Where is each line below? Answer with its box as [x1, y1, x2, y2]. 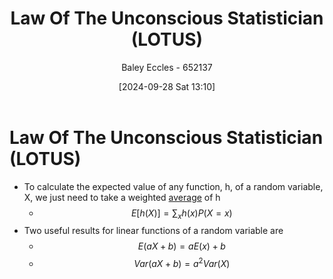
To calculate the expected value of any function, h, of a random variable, [23, 180, 324, 192]
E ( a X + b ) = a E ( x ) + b [137, 240, 226, 252]
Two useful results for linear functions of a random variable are [23, 225, 284, 237]
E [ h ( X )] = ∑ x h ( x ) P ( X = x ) [130, 207, 233, 221]
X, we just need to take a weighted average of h [23, 191, 221, 203]
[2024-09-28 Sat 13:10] [118, 80, 216, 92]
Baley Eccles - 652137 [121, 61, 213, 73]
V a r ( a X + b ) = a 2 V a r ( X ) [133, 256, 231, 270]
